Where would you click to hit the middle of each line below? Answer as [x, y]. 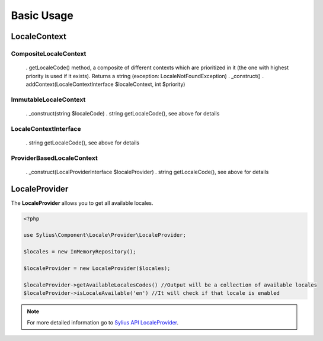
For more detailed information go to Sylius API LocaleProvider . [103, 322]
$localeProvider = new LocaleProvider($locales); [97, 268]
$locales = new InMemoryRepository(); [80, 252]
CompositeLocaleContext [49, 53]
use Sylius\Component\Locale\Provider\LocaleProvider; [105, 235]
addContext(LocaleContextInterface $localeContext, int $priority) [105, 84]
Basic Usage [42, 15]
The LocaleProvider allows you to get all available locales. [82, 203]
